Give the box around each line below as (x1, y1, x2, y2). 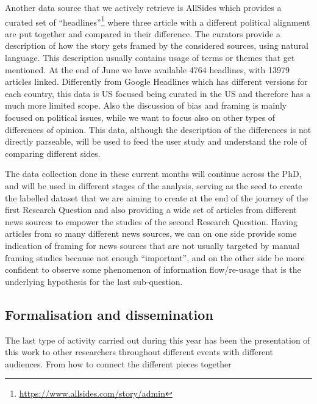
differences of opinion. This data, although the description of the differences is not (5, 123, 312, 135)
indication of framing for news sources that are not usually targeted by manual (5, 239, 300, 251)
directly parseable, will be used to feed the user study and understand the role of (5, 135, 307, 148)
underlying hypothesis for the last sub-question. (5, 275, 183, 287)
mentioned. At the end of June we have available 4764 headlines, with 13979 (5, 63, 290, 76)
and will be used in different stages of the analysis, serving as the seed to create (5, 179, 302, 192)
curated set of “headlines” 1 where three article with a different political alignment (5, 13, 310, 28)
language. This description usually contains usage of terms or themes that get (5, 51, 295, 64)
